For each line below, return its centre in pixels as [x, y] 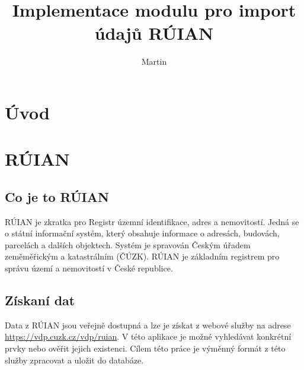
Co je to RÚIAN [57, 196]
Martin [154, 61]
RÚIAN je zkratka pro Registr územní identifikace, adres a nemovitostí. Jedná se [152, 221]
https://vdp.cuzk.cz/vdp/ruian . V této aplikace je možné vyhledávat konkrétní [148, 336]
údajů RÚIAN [154, 33]
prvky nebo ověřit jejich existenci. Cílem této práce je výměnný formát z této [145, 348]
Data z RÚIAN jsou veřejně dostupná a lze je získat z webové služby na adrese [148, 325]
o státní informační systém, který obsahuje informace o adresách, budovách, [142, 233]
